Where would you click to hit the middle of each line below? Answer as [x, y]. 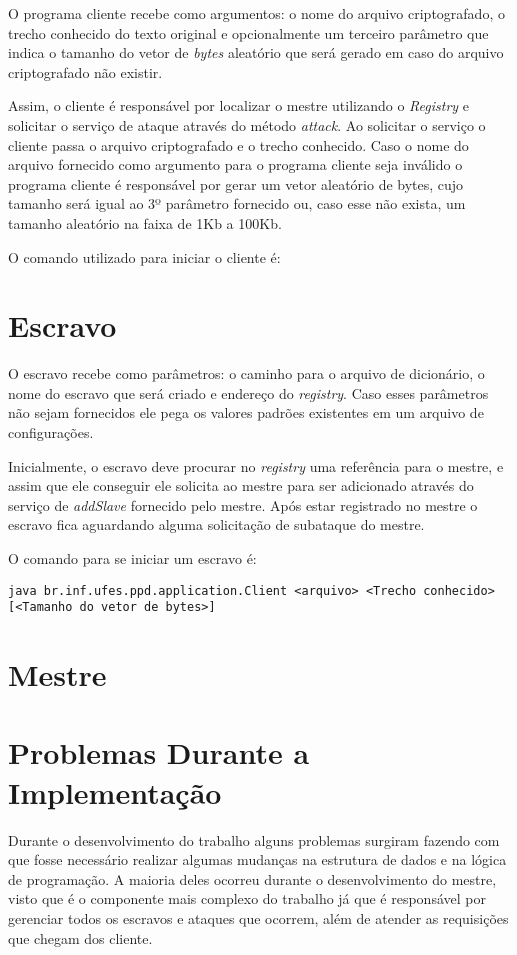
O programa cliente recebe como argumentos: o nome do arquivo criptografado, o [256, 13]
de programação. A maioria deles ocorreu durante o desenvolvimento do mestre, [252, 878]
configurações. [51, 432]
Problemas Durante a [159, 752]
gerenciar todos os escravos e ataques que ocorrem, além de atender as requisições [258, 917]
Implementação [115, 791]
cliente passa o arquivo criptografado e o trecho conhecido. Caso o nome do [238, 144]
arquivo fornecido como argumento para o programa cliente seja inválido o [235, 164]
